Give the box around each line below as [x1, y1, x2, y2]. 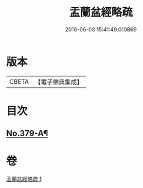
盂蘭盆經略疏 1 [6, 175, 42, 183]
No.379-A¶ [6, 128, 48, 139]
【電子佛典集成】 [34, 78, 83, 86]
